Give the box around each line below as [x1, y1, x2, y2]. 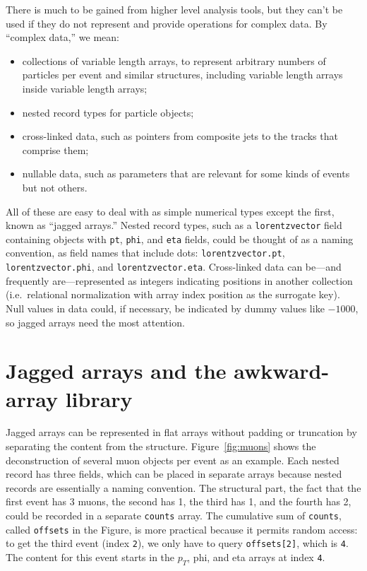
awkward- [234, 356, 330, 385]
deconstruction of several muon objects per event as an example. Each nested [6, 452, 339, 467]
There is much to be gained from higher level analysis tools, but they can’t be [6, 2, 343, 16]
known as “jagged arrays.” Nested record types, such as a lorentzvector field [6, 218, 342, 232]
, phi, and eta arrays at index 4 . [187, 549, 325, 564]
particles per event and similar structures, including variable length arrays [22, 67, 343, 82]
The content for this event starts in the [6, 549, 175, 564]
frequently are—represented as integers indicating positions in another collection [6, 273, 353, 288]
